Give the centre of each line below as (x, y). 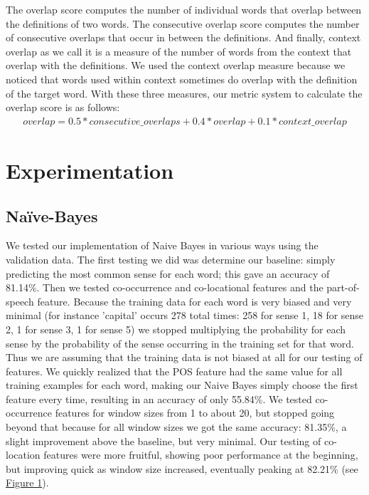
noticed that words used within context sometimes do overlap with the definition (182, 79)
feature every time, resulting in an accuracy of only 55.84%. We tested (159, 398)
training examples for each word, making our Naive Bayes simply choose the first (182, 385)
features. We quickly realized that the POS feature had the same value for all (174, 371)
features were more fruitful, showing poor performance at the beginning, (201, 455)
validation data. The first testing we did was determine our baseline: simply (171, 259)
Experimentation (90, 170)
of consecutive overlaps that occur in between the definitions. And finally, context (183, 37)
